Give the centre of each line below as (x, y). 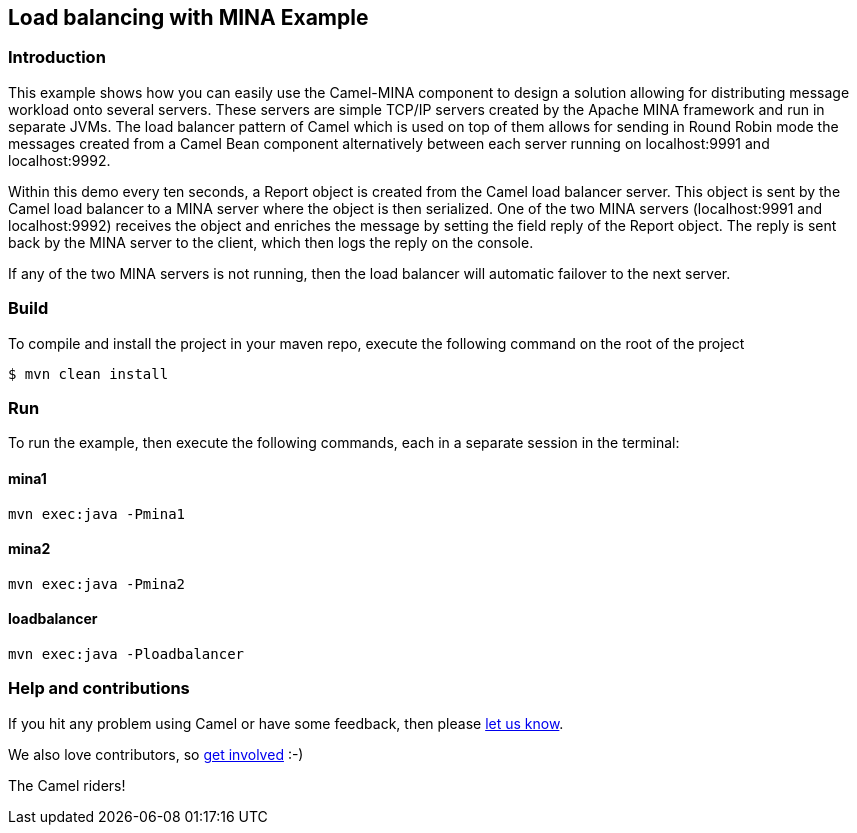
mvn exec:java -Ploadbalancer (126, 653)
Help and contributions (99, 688)
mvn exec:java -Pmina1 (97, 513)
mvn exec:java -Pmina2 (97, 583)
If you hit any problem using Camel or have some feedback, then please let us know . (286, 723)
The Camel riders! (67, 785)
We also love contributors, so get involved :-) (156, 754)
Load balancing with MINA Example (188, 17)
